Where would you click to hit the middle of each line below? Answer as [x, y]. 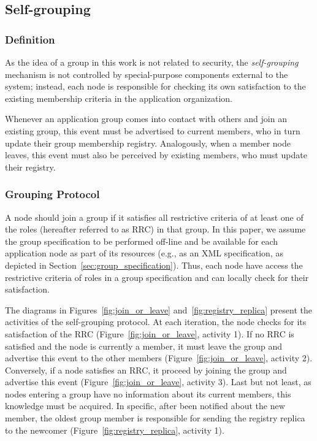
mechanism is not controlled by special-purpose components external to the [147, 74]
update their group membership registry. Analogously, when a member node [148, 143]
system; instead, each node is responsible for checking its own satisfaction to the [155, 86]
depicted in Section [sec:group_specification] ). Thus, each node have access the [154, 265]
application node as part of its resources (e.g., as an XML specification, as [144, 253]
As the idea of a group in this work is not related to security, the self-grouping [152, 62]
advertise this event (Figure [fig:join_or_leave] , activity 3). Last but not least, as [158, 382]
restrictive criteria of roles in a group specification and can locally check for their [157, 277]
